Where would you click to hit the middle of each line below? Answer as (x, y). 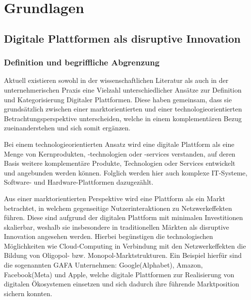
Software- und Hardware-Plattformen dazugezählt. (79, 182)
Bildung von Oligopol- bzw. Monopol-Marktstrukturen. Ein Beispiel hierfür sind (123, 255)
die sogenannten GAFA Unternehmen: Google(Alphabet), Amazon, (103, 265)
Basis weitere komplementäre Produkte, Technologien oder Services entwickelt (120, 163)
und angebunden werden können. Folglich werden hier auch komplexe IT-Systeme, (126, 172)
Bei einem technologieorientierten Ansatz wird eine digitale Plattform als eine (119, 144)
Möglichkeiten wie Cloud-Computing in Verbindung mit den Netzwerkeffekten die (125, 245)
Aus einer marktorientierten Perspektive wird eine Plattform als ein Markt (115, 198)
